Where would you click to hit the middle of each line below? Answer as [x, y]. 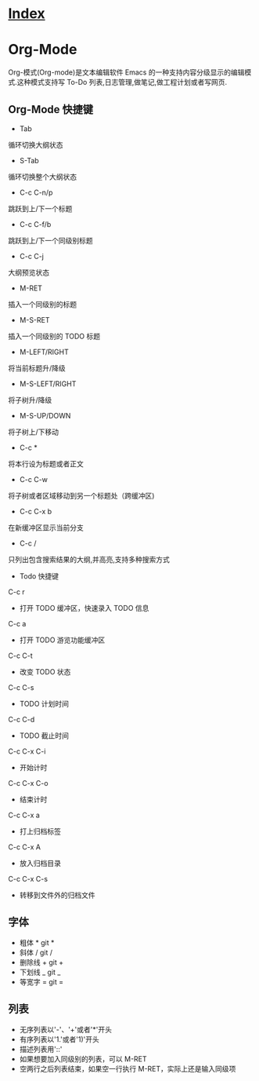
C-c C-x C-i [27, 751]
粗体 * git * [37, 942]
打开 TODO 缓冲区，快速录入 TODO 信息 [84, 608]
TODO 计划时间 [44, 703]
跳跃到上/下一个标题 [40, 208]
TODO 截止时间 [44, 736]
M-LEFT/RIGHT [44, 352]
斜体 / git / [36, 952]
